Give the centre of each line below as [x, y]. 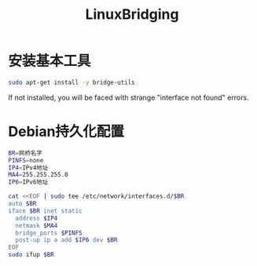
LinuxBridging [132, 15]
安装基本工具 [50, 61]
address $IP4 [37, 218]
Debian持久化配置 [66, 132]
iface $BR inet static [45, 211]
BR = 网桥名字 [26, 153]
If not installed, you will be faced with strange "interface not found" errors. [128, 97]
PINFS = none [26, 160]
